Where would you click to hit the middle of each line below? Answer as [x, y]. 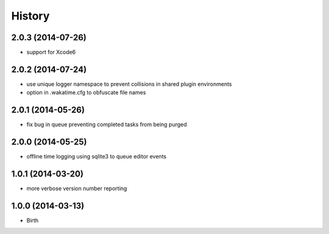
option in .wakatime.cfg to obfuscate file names [86, 93]
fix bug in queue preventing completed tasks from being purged [107, 124]
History [30, 16]
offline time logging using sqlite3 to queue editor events [97, 157]
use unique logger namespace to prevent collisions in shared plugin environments [129, 84]
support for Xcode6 [51, 52]
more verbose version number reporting [77, 188]
